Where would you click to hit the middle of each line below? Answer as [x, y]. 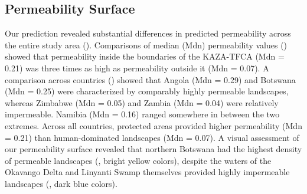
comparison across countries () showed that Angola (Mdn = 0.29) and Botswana [150, 79]
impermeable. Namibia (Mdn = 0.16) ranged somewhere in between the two [142, 114]
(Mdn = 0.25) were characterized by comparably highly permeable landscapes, [147, 91]
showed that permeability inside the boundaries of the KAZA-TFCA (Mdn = [145, 56]
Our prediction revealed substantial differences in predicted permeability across [148, 33]
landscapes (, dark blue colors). [61, 183]
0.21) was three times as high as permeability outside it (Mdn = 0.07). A [137, 68]
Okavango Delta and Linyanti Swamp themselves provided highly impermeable [147, 172]
